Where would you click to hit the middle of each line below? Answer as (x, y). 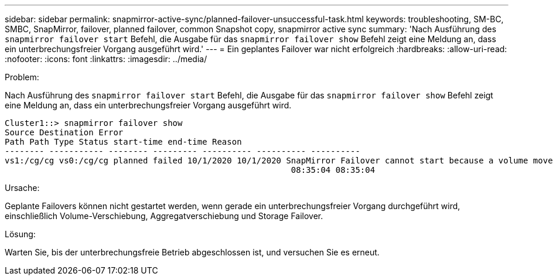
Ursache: (22, 188)
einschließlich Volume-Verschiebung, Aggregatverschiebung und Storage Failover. (164, 216)
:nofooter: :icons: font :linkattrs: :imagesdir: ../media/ (106, 59)
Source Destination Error (64, 132)
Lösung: (20, 234)
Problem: (22, 77)
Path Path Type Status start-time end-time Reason (123, 142)
